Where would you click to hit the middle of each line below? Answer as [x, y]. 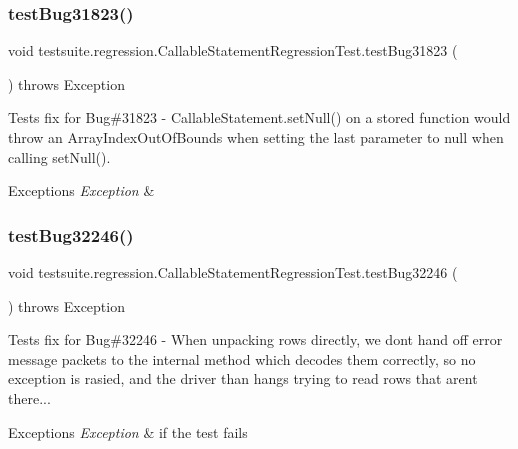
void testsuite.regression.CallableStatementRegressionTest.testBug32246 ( [233, 272]
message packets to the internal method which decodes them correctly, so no [242, 358]
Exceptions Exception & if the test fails [128, 431]
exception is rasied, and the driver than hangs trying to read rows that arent [243, 378]
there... [29, 397]
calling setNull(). [59, 156]
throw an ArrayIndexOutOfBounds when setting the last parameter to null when [256, 137]
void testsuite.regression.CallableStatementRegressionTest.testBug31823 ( [233, 50]
